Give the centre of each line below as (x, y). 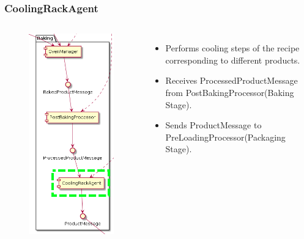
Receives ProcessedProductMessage (232, 80)
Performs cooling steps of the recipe (232, 48)
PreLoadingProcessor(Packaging (225, 137)
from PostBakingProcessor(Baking (230, 92)
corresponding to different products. (233, 60)
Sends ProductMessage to (213, 125)
